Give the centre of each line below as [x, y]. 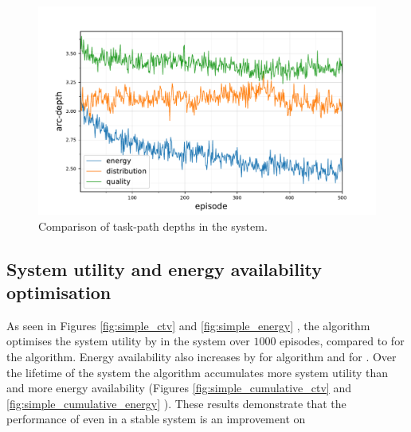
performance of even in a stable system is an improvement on [156, 419]
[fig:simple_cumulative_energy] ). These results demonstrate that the [176, 403]
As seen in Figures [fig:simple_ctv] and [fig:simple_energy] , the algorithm [188, 325]
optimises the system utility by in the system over [128, 341]
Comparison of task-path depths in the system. [153, 226]
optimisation [59, 292]
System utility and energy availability [164, 269]
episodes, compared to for [342, 341]
